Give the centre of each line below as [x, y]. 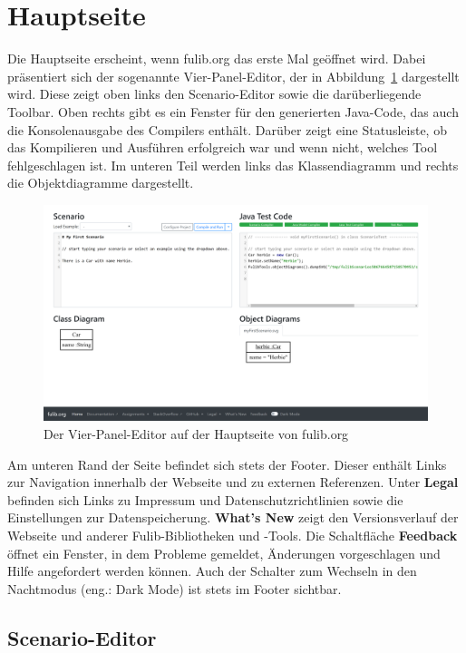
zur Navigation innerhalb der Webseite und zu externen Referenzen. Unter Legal [233, 482]
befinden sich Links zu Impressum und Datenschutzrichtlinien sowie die [205, 499]
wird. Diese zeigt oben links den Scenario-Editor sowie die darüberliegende [214, 94]
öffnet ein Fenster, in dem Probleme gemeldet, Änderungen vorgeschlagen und [224, 553]
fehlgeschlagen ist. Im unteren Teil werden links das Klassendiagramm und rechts [233, 165]
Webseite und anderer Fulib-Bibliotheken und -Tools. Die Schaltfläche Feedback [233, 535]
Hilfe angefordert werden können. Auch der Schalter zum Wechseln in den [212, 571]
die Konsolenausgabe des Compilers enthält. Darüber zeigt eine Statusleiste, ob [227, 129]
